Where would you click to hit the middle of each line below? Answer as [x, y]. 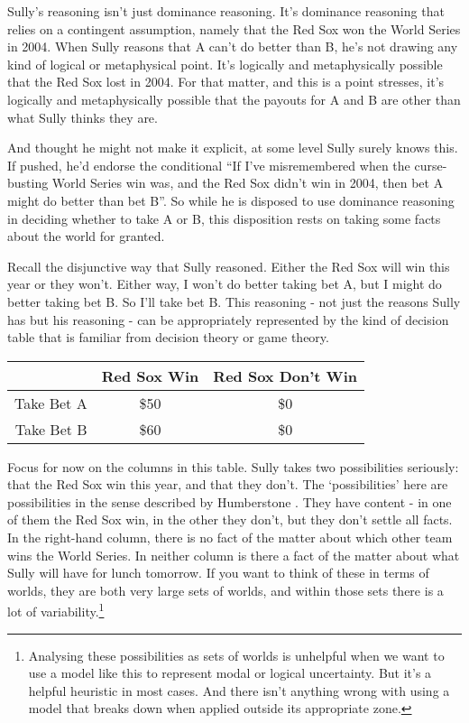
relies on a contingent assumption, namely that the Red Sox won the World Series [234, 28]
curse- [431, 165]
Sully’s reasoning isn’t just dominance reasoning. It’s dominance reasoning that [226, 11]
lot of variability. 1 [56, 610]
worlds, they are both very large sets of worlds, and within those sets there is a [225, 590]
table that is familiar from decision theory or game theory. [168, 337]
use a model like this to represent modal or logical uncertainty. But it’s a [230, 673]
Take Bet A [51, 403]
